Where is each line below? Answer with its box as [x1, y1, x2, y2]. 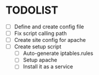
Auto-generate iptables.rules [23, 50, 94, 57]
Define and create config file [14, 23, 84, 30]
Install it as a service [23, 63, 74, 70]
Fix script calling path [14, 30, 67, 37]
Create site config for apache [14, 37, 87, 44]
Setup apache [23, 57, 58, 64]
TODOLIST [5, 4, 59, 17]
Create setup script [14, 43, 62, 50]
